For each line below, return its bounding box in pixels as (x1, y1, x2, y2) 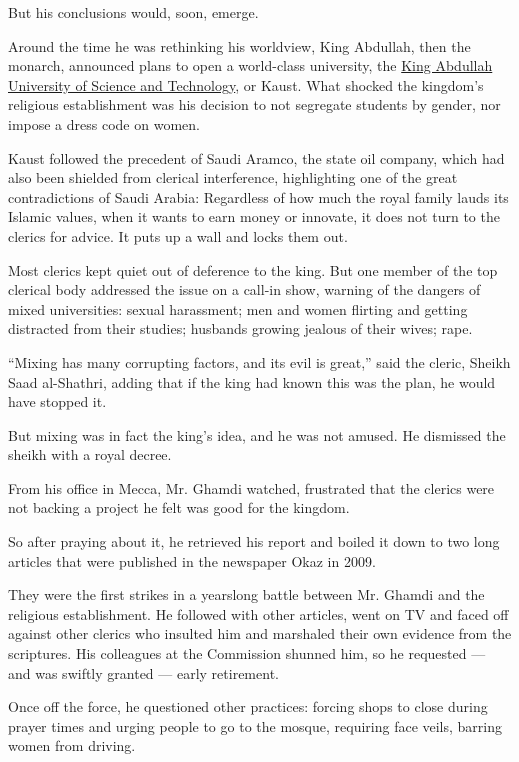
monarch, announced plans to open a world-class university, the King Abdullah (8, 55, 493, 76)
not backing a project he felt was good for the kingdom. (8, 497, 350, 518)
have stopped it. (8, 391, 107, 412)
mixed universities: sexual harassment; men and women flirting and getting (8, 298, 468, 319)
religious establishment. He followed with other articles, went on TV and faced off (8, 603, 509, 624)
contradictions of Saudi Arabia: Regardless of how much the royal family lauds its (8, 186, 509, 207)
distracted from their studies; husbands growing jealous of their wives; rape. (8, 318, 473, 339)
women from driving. (8, 735, 136, 756)
